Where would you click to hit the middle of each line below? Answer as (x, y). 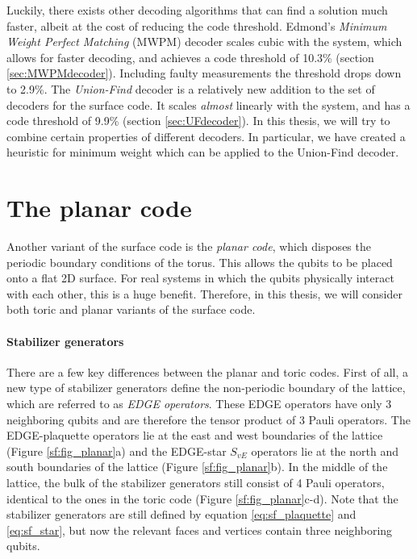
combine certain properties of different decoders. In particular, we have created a (206, 136)
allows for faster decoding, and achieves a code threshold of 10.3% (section (190, 57)
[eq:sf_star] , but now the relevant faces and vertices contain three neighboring (200, 530)
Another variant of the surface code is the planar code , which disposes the (189, 246)
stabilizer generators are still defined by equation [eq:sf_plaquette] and (181, 514)
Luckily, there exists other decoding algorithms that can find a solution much (197, 10)
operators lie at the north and (325, 451)
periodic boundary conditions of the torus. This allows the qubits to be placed (200, 262)
